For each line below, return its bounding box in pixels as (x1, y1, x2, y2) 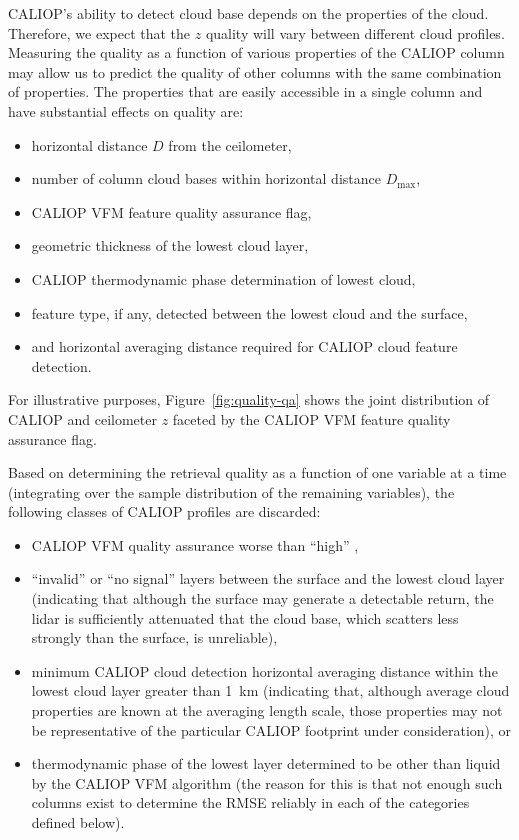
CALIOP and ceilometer (8, 408, 157, 429)
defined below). (31, 812, 125, 832)
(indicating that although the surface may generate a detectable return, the (31, 588, 494, 609)
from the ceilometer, (168, 134, 292, 155)
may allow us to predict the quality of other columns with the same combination (8, 61, 502, 82)
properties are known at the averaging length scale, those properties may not (31, 700, 503, 721)
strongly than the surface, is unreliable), (31, 627, 278, 648)
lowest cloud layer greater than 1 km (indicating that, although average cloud (31, 680, 510, 701)
